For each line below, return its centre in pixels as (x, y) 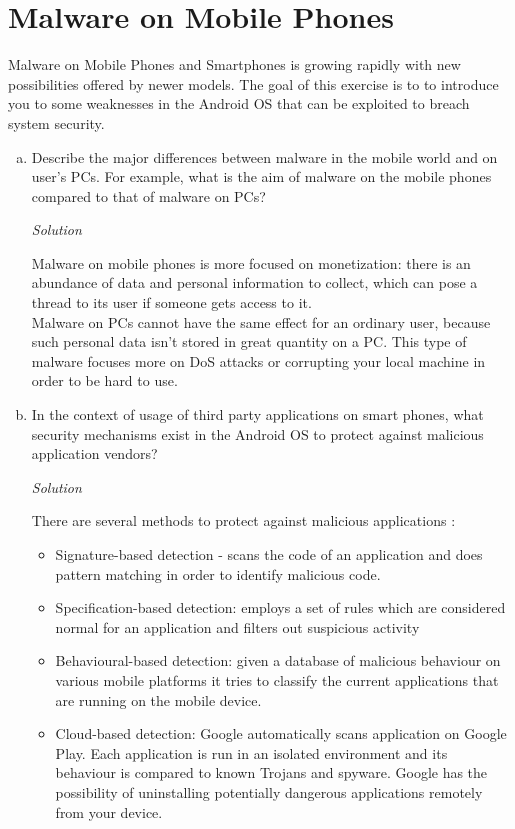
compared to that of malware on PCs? (148, 195)
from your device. (109, 811)
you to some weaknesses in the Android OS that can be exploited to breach (239, 103)
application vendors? (94, 453)
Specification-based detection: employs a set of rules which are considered (280, 607)
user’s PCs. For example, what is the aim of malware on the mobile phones (261, 176)
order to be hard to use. (104, 380)
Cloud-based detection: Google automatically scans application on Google (281, 733)
